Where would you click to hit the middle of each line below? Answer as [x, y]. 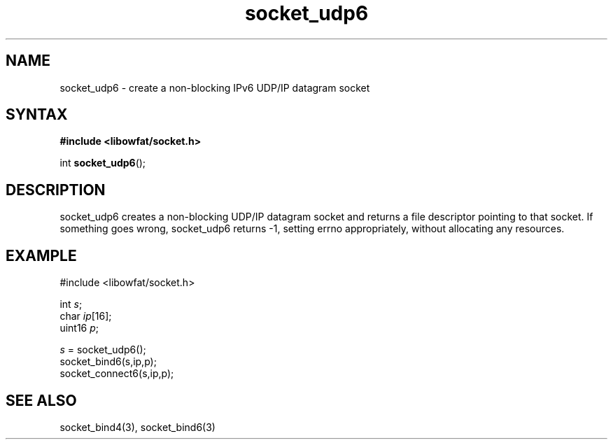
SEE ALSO [41, 400]
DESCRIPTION [56, 190]
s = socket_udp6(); [103, 350]
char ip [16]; [86, 316]
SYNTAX [37, 115]
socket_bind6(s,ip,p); [108, 362]
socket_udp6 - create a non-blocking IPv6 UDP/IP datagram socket [215, 87]
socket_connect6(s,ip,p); [117, 374]
